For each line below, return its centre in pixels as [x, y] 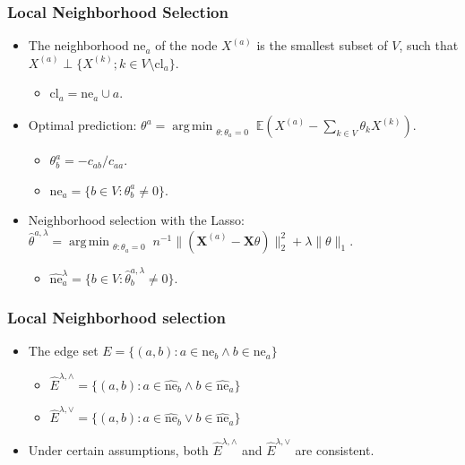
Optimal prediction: [82, 125]
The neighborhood [78, 45]
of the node [186, 45]
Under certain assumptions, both [118, 450]
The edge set [63, 351]
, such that [429, 45]
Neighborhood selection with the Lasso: [136, 220]
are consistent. [335, 450]
